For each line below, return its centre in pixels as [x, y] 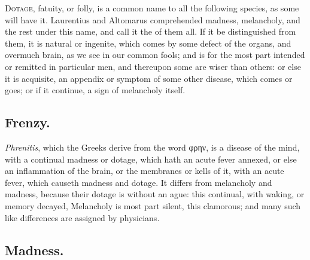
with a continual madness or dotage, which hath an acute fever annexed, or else [151, 159]
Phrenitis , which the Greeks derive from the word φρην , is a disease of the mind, [152, 147]
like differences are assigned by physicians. [82, 217]
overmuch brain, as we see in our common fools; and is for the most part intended [155, 55]
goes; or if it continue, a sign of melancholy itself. [95, 90]
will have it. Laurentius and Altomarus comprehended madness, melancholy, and [153, 19]
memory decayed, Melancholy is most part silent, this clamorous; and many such [153, 205]
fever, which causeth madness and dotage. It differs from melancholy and [139, 182]
